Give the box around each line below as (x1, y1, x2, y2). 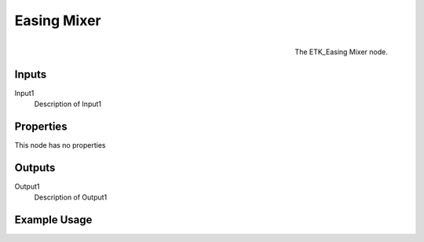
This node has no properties (14, 140, 106, 149)
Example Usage (14, 213, 93, 227)
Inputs (14, 68, 47, 81)
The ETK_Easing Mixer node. (294, 47, 388, 57)
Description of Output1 (34, 192, 108, 202)
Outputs (14, 161, 56, 174)
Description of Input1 (34, 99, 102, 109)
